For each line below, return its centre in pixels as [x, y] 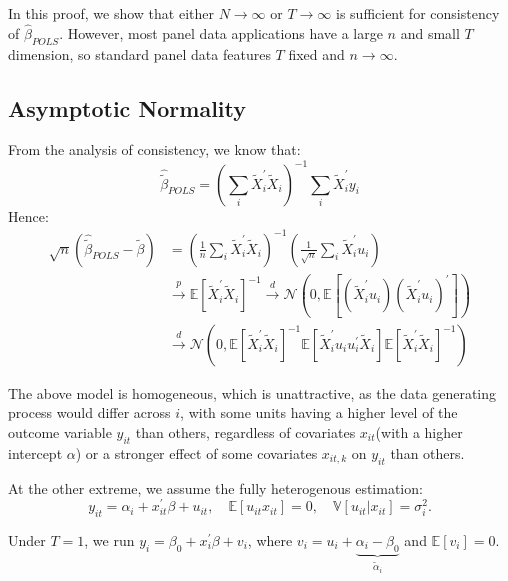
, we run [109, 540]
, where [270, 540]
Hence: [28, 215]
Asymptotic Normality [127, 107]
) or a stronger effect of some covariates [196, 452]
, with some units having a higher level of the [319, 412]
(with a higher [419, 431]
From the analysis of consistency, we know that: [154, 149]
